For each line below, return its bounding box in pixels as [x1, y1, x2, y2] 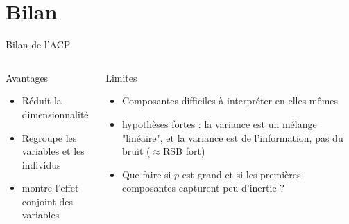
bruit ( [121, 144, 151, 158]
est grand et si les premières [182, 167, 301, 181]
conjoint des [22, 194, 73, 208]
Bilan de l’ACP [6, 37, 71, 52]
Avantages [6, 70, 49, 84]
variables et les [22, 144, 85, 158]
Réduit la [22, 93, 62, 108]
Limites [105, 70, 137, 84]
